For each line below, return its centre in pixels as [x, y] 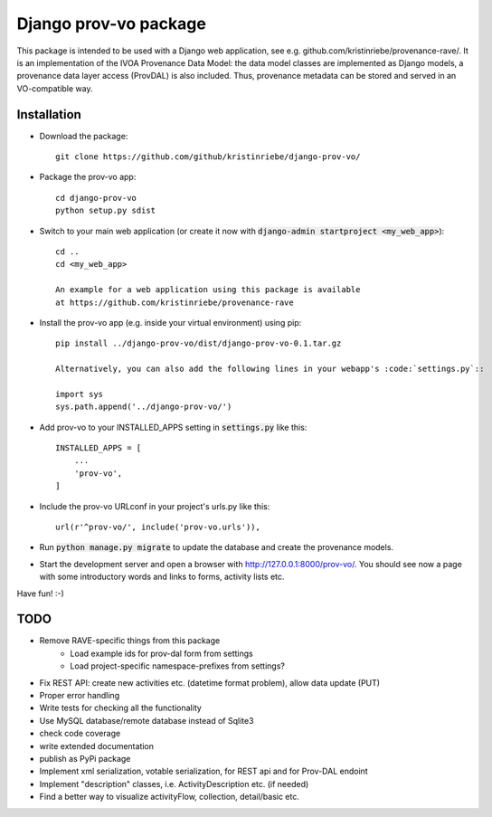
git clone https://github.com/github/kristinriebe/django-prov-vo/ [208, 157]
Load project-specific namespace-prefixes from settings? [177, 666]
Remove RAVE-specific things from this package [130, 641]
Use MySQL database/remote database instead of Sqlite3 [147, 720]
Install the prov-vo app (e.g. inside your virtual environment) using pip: [170, 322]
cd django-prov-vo [96, 198]
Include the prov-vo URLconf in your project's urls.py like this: [155, 506]
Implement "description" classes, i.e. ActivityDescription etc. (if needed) [174, 784]
